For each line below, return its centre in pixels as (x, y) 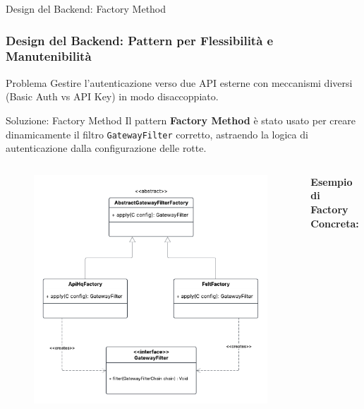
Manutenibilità (49, 56)
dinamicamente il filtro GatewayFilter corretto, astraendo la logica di (157, 134)
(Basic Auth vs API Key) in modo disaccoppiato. (112, 96)
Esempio (332, 181)
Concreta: (335, 223)
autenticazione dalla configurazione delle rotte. (106, 148)
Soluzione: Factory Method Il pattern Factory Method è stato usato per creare (181, 120)
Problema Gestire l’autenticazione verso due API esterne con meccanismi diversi (179, 82)
